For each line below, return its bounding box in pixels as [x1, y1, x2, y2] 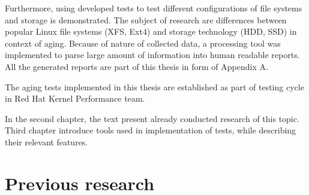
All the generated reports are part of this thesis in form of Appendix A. [5, 60, 268, 72]
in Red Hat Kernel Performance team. [5, 92, 145, 105]
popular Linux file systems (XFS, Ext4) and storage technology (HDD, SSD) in [5, 25, 297, 38]
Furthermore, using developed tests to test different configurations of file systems [5, 2, 302, 14]
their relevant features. [5, 135, 88, 148]
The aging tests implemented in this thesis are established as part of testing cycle [5, 80, 304, 93]
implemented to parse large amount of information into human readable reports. [5, 48, 300, 61]
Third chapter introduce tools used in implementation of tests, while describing [5, 124, 296, 136]
